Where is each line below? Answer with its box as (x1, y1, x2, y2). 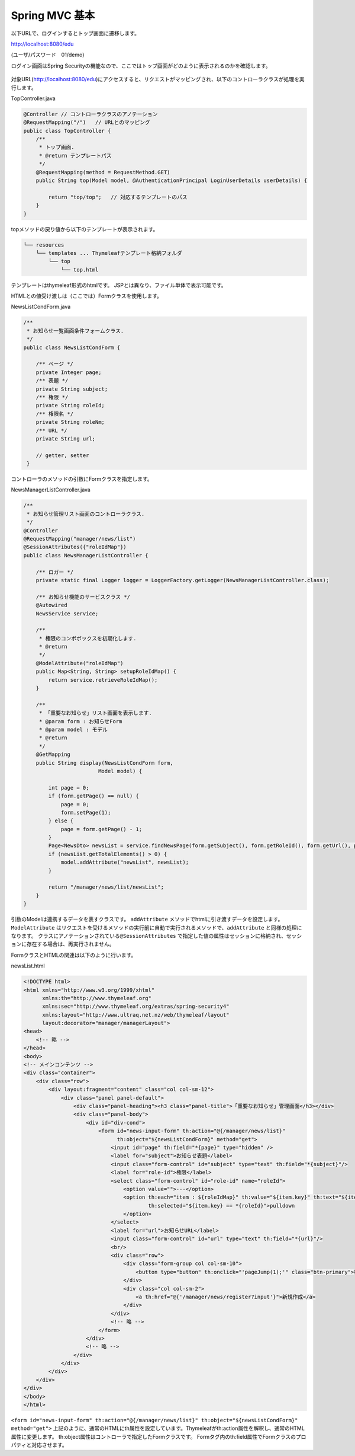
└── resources (23, 241, 64, 248)
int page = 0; (48, 784, 89, 791)
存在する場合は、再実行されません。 (26, 940, 115, 948)
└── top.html (60, 266, 99, 273)
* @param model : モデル (38, 726, 108, 733)
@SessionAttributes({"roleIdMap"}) (23, 544, 127, 551)
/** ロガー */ (35, 569, 74, 575)
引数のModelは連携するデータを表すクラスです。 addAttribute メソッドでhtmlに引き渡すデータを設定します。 (11, 916, 283, 923)
